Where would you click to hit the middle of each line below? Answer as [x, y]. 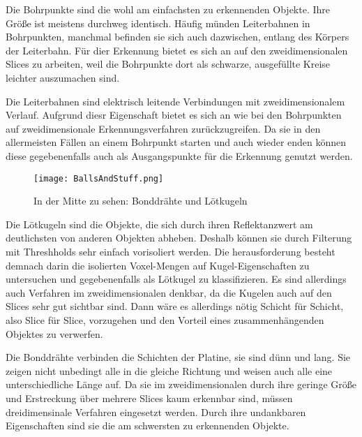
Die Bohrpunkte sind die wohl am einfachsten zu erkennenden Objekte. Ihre [168, 9]
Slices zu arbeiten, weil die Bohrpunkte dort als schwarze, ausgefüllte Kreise [168, 64]
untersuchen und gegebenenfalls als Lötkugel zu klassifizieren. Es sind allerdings [176, 279]
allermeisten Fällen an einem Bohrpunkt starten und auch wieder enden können [176, 142]
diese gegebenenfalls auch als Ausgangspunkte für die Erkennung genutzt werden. [179, 155]
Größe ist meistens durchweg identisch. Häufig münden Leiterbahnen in [158, 23]
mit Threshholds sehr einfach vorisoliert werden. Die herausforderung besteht [171, 251]
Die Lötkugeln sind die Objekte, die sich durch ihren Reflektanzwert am [159, 224]
